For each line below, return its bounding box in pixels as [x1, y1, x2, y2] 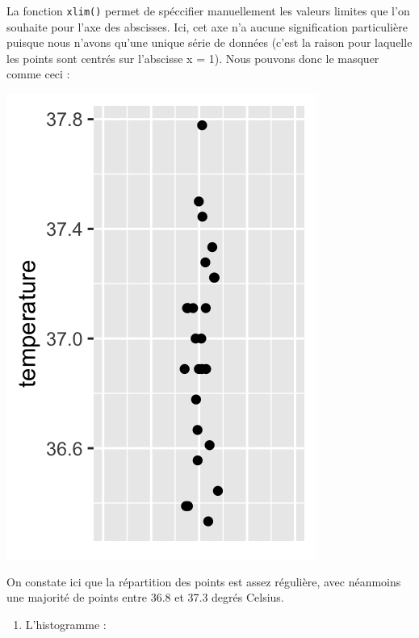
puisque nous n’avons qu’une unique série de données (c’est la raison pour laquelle [6, 34, 413, 51]
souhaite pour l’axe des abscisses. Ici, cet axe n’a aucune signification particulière [6, 18, 408, 35]
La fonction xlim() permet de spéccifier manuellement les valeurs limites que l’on [6, 2, 410, 19]
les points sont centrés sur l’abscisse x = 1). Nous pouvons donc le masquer [6, 49, 379, 66]
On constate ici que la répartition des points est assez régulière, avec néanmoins [6, 573, 401, 590]
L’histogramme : [25, 615, 107, 632]
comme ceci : [6, 65, 70, 82]
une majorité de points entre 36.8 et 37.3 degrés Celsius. [6, 589, 284, 606]
